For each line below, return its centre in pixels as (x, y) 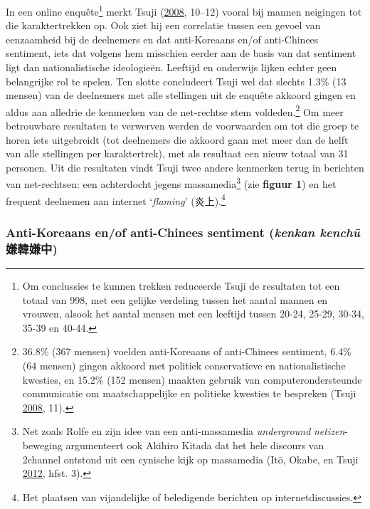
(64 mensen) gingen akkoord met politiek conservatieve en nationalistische (184, 366)
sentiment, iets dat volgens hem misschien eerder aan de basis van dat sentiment (181, 53)
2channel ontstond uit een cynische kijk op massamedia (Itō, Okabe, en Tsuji (190, 459)
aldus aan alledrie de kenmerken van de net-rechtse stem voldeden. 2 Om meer (175, 110)
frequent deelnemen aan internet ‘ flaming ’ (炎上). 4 (116, 199)
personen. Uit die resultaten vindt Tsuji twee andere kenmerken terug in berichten (185, 167)
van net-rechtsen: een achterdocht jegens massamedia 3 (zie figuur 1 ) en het (171, 183)
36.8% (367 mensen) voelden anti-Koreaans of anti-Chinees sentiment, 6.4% (187, 351)
